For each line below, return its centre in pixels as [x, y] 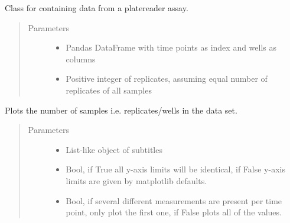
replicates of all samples [109, 90]
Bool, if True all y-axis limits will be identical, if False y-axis [175, 169]
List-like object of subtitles [114, 149]
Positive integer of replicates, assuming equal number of [167, 79]
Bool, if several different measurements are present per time [174, 200]
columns [81, 59]
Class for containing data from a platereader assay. [97, 8]
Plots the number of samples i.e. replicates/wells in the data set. [121, 110]
